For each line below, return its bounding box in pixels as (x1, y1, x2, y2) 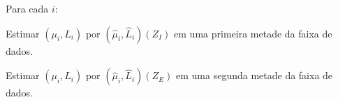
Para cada (6, 1, 49, 15)
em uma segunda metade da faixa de (176, 68, 333, 83)
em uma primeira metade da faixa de (174, 26, 332, 40)
